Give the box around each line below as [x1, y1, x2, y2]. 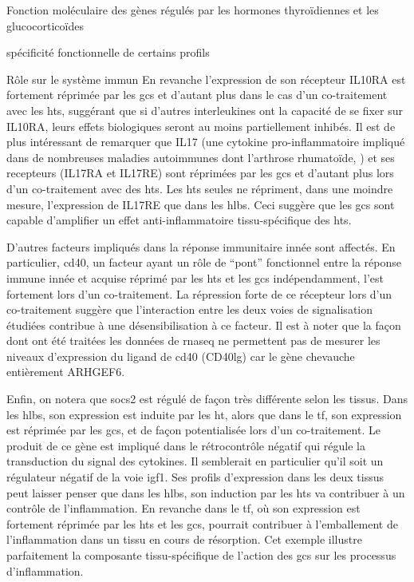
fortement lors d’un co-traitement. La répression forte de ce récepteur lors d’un [6, 285, 392, 302]
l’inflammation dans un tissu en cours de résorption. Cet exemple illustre [6, 531, 362, 548]
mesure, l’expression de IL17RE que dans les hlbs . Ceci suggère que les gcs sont [6, 196, 395, 212]
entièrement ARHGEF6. [6, 363, 125, 380]
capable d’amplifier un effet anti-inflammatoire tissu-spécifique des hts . [6, 212, 352, 228]
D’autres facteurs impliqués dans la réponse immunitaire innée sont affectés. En [6, 238, 396, 255]
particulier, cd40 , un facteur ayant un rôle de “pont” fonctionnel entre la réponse [6, 254, 402, 271]
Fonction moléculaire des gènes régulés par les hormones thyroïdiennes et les [6, 2, 379, 18]
